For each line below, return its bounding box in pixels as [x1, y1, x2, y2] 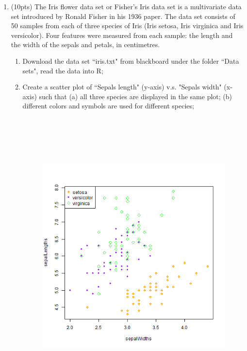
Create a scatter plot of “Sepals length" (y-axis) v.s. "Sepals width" [22, 82, 222, 92]
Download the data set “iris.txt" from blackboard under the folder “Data [22, 55, 239, 66]
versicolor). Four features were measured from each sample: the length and [11, 30, 233, 40]
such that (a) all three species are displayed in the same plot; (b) [39, 91, 232, 101]
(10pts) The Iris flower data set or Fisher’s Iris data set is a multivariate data [11, 1, 242, 11]
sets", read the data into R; [22, 65, 103, 75]
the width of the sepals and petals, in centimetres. [11, 39, 160, 50]
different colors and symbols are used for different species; [22, 101, 194, 111]
